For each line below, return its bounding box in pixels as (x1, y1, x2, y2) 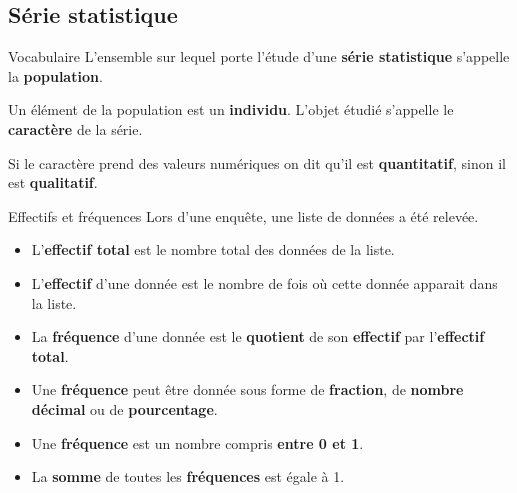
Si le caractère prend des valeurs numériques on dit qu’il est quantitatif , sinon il (8, 152, 506, 173)
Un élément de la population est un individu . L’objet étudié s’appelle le (8, 99, 454, 120)
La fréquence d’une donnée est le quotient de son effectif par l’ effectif (31, 326, 485, 347)
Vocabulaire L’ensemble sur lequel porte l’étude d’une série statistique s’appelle (8, 46, 510, 67)
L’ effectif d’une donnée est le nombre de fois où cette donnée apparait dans (31, 272, 498, 293)
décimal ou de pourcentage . (31, 398, 218, 419)
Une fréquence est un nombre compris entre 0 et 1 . (31, 432, 364, 453)
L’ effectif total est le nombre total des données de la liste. (31, 239, 395, 260)
